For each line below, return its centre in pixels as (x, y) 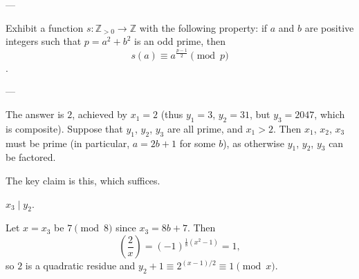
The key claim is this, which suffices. (83, 181)
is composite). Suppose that (64, 128)
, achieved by (100, 114)
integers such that (44, 41)
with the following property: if (203, 27)
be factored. (31, 157)
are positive (329, 27)
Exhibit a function (45, 27)
